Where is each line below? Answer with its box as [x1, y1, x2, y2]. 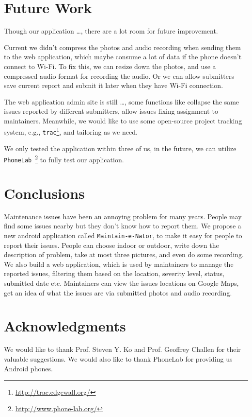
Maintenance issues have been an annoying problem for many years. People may [4, 211, 242, 221]
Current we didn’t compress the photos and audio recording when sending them [4, 42, 241, 52]
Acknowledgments [4, 316, 126, 336]
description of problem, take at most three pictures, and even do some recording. [4, 249, 244, 260]
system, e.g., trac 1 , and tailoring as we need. [4, 125, 138, 137]
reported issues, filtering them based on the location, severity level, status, [4, 268, 224, 278]
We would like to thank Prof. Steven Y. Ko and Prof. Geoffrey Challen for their [4, 344, 241, 354]
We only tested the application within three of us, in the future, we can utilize [4, 143, 236, 153]
